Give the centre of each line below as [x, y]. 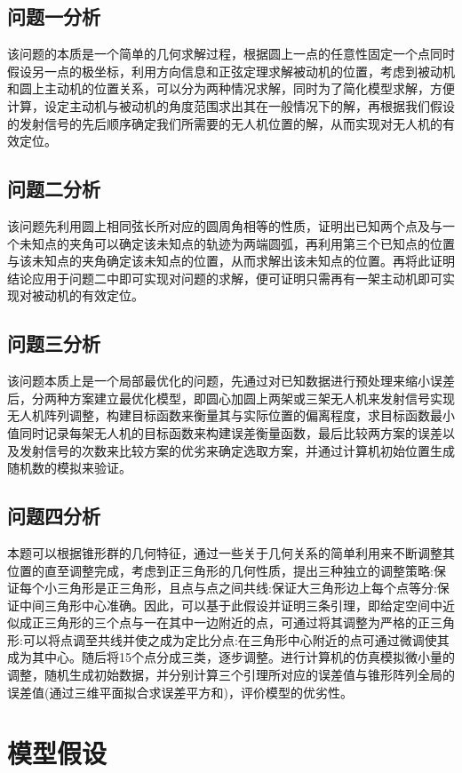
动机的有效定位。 [94, 295]
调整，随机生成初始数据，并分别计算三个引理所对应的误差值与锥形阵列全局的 [231, 675]
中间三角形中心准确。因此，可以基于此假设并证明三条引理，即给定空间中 [231, 605]
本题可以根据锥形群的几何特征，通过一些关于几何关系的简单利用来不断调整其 [231, 552]
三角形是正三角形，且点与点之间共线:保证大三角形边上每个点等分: [247, 588]
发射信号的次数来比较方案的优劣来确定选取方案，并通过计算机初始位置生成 [237, 450]
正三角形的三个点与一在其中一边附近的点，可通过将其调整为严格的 [224, 622]
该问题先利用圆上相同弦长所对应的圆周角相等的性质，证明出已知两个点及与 [225, 225]
